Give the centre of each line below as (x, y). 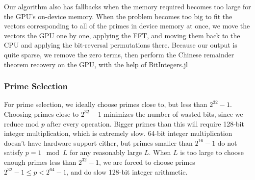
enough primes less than (40, 162)
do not (227, 142)
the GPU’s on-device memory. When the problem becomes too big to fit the (118, 16)
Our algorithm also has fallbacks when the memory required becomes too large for (127, 6)
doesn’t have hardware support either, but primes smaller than (98, 142)
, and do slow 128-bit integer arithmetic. (127, 171)
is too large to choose (212, 152)
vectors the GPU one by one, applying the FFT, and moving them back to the (122, 35)
